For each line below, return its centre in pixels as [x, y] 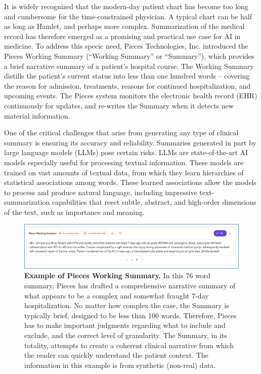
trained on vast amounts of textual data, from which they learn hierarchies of [124, 172]
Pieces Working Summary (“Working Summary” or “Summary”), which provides [129, 55]
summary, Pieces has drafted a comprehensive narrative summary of [130, 286]
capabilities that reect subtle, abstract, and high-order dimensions [154, 202]
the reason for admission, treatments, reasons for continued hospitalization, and [127, 85]
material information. [37, 115]
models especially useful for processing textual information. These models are [124, 162]
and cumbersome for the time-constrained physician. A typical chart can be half [128, 16]
